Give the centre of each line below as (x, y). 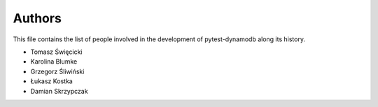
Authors (37, 18)
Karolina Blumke (54, 62)
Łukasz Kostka (51, 81)
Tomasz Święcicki (56, 52)
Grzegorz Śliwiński (57, 71)
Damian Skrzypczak (59, 91)
